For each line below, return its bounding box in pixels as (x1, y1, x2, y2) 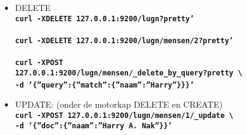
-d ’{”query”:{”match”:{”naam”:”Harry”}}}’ (15, 80, 195, 89)
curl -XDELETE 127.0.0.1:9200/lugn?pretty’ (15, 14, 195, 23)
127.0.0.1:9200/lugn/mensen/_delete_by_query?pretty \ (15, 69, 243, 78)
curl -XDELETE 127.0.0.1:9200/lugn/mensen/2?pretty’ (15, 36, 234, 46)
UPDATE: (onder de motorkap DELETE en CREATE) (15, 98, 223, 111)
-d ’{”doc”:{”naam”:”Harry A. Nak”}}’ (15, 121, 173, 130)
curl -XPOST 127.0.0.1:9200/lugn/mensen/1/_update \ (15, 111, 234, 120)
